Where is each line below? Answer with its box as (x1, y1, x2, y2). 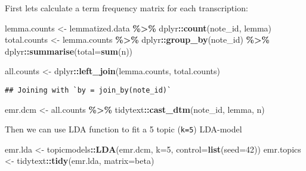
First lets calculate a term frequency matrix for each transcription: (5, 2, 248, 14)
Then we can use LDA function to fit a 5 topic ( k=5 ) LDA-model (5, 123, 242, 135)
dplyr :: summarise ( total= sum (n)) (5, 45, 133, 57)
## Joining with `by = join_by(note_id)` (5, 85, 172, 94)
